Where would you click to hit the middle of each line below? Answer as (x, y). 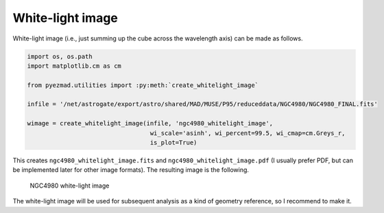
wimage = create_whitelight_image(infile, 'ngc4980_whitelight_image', (150, 124)
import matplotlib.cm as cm (74, 66)
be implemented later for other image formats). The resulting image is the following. (131, 170)
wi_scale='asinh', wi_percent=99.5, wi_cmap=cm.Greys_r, (248, 133)
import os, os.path (60, 56)
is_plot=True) (173, 143)
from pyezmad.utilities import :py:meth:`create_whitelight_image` (143, 85)
